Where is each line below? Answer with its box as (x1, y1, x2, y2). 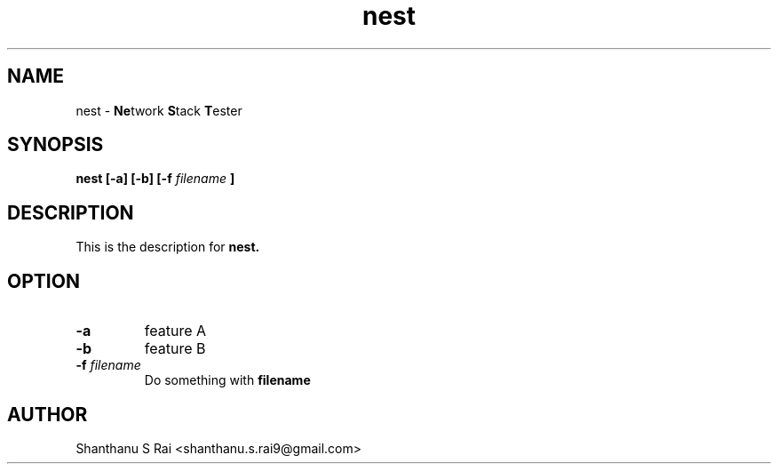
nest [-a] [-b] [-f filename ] (75, 171, 235, 187)
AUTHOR (7, 403, 88, 426)
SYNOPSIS (7, 133, 104, 156)
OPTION (7, 269, 80, 292)
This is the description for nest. (75, 239, 260, 255)
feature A (144, 322, 207, 340)
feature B (144, 339, 206, 358)
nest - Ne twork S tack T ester (75, 102, 242, 118)
